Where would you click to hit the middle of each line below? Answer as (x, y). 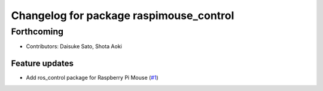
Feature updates (42, 63)
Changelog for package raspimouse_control (123, 15)
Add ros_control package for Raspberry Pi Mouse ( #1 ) (92, 78)
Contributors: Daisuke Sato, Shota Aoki (74, 46)
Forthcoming (37, 32)
